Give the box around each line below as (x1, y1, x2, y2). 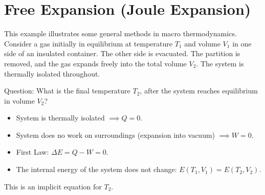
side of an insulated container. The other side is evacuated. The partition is (4, 48, 240, 59)
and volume (184, 38, 220, 48)
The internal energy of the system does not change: (16, 164, 177, 175)
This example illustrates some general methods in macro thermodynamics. (4, 28, 237, 39)
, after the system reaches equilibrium (140, 85, 258, 96)
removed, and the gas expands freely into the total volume (4, 58, 187, 68)
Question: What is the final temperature (4, 85, 130, 96)
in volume (4, 95, 35, 106)
